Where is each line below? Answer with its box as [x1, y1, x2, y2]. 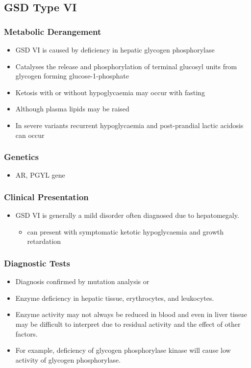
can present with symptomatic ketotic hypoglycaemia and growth [27, 226, 224, 237]
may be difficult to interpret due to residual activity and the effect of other [15, 318, 241, 329]
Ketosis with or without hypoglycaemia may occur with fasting [15, 87, 205, 97]
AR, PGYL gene [15, 170, 65, 180]
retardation [27, 236, 61, 246]
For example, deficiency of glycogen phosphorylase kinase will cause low [15, 345, 231, 355]
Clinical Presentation [4, 190, 89, 203]
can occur [15, 130, 45, 140]
